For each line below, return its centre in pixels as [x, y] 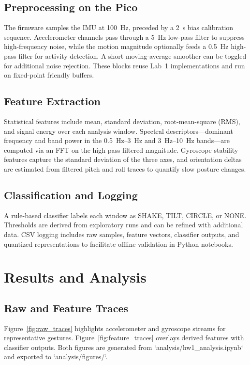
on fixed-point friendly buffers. [49, 75]
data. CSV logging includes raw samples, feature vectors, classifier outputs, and [122, 234]
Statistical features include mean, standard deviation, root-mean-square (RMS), [122, 121]
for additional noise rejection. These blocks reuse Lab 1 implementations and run [125, 65]
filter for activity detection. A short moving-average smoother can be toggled [132, 56]
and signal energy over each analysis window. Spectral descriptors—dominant [118, 131]
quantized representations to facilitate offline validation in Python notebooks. [118, 244]
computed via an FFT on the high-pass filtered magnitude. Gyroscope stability [121, 150]
